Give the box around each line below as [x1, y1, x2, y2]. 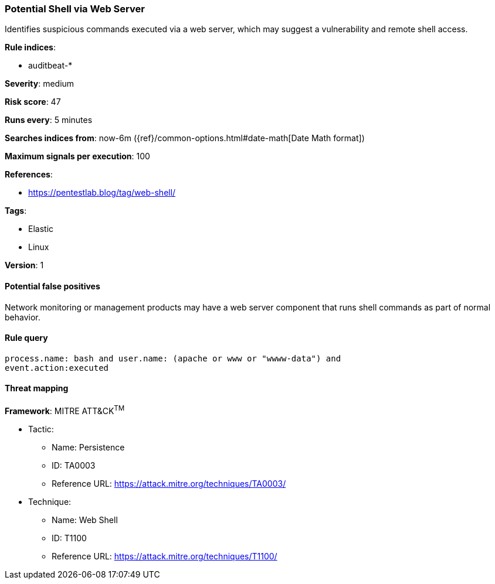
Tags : [5, 206, 27, 216]
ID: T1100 [52, 532, 87, 543]
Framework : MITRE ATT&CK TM [5, 404, 125, 416]
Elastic [28, 224, 54, 234]
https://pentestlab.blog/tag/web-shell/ [28, 187, 176, 198]
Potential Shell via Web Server [5, 3, 145, 15]
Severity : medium [5, 78, 74, 89]
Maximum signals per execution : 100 [5, 151, 150, 162]
